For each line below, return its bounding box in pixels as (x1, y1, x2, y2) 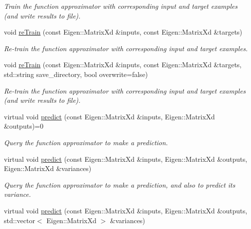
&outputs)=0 (4, 121, 43, 131)
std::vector (4, 215, 35, 225)
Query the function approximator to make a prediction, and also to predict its (4, 179, 235, 190)
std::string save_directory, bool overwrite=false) (4, 69, 148, 79)
